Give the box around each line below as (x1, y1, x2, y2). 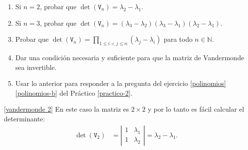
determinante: (4, 113, 45, 123)
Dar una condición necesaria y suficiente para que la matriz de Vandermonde (15, 52, 244, 62)
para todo (164, 34, 193, 44)
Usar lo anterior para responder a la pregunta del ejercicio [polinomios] (15, 78, 226, 88)
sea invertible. (15, 62, 57, 72)
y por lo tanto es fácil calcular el (148, 104, 244, 114)
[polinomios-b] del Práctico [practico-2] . (15, 87, 132, 98)
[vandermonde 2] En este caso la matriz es (4, 104, 129, 114)
